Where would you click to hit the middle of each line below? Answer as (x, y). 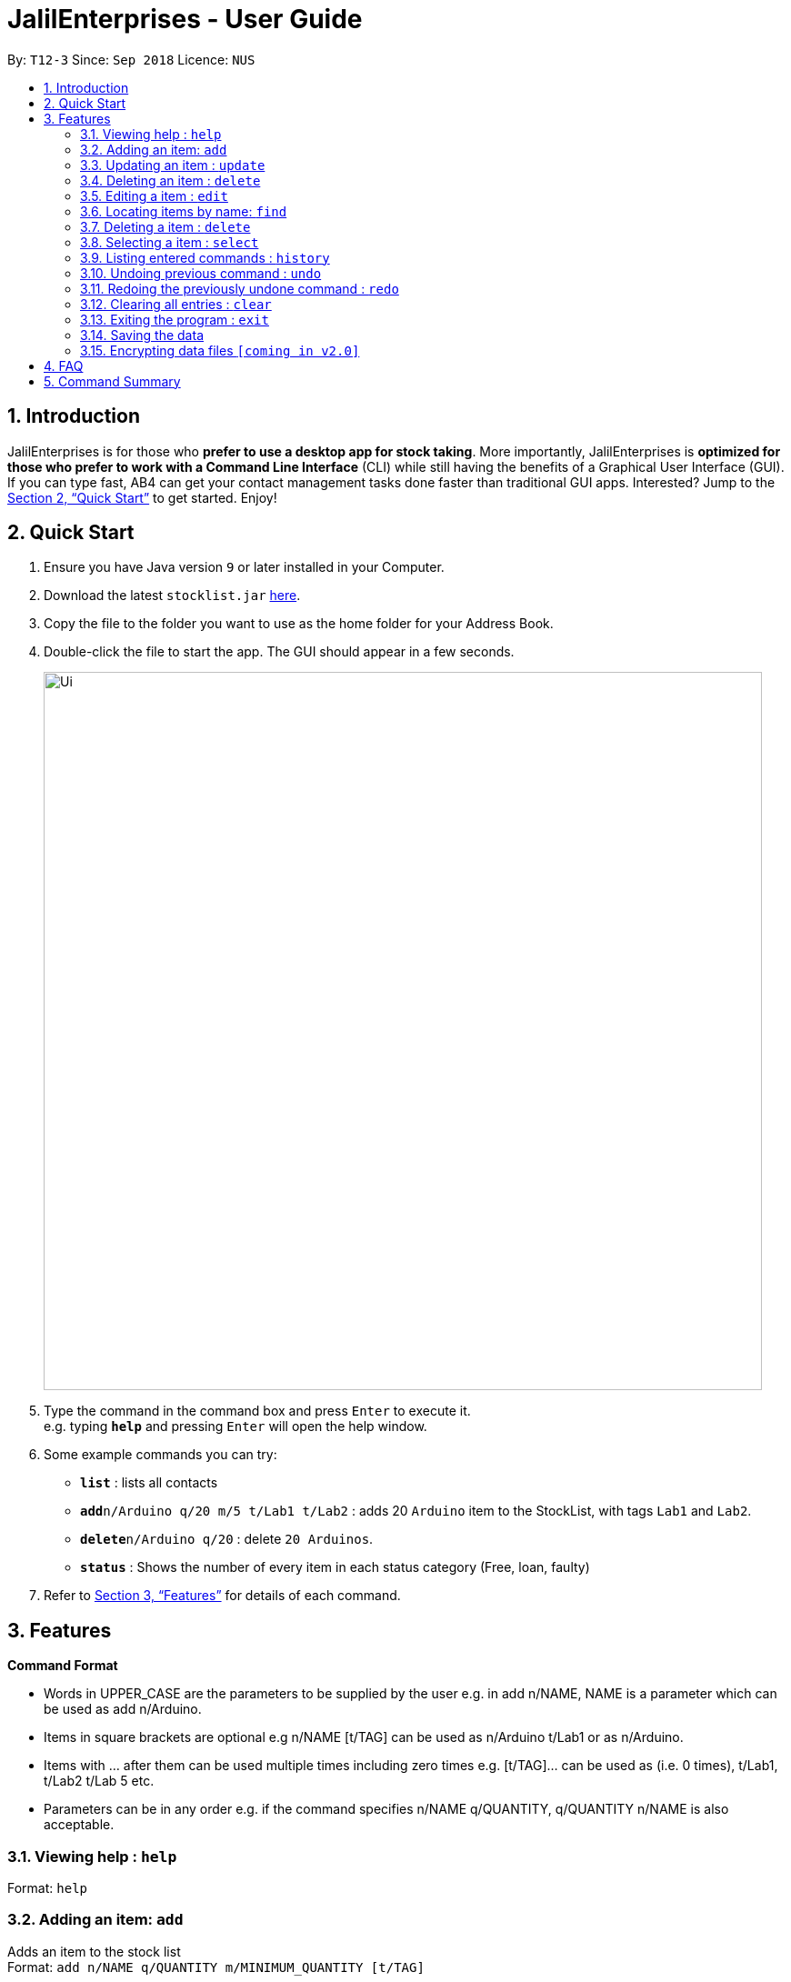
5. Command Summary (112, 381)
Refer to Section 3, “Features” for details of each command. (222, 1596)
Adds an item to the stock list (94, 1951)
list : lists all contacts (149, 1483)
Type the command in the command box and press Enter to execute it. (257, 1411)
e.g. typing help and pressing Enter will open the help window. (235, 1426)
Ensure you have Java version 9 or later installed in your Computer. (244, 567)
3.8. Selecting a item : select (170, 242)
